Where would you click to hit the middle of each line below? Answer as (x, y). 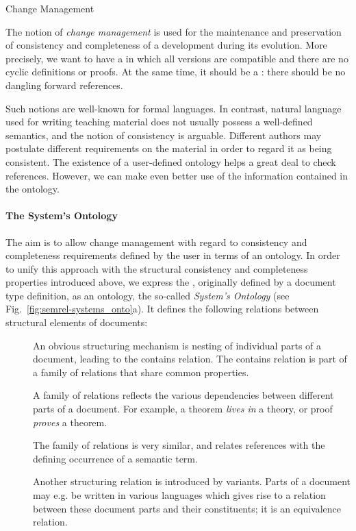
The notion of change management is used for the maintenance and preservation (174, 31)
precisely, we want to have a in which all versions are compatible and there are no (177, 58)
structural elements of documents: (77, 322)
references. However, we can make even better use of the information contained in (177, 175)
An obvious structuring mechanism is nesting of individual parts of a (177, 345)
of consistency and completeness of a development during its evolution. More (166, 45)
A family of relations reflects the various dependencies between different (183, 395)
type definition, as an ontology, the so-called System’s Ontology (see (148, 295)
